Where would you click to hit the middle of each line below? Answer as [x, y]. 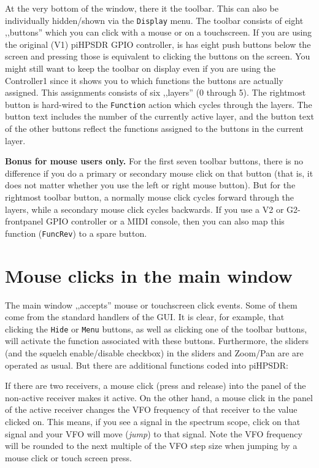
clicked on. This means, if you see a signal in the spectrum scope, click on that [153, 421]
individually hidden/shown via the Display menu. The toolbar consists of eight [154, 20]
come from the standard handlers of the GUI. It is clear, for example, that [145, 317]
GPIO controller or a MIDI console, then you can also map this [165, 221]
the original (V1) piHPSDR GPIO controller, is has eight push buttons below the [158, 44]
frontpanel [24, 221]
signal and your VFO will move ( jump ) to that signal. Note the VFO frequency [154, 433]
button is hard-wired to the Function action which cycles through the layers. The [159, 104]
